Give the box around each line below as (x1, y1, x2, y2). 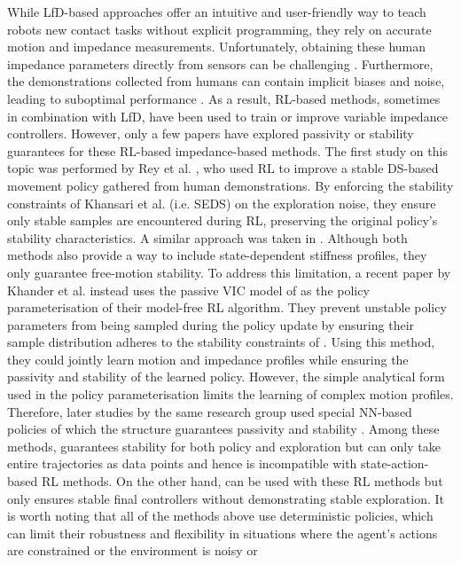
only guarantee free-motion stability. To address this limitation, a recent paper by (7, 263, 451, 281)
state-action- (361, 454, 429, 473)
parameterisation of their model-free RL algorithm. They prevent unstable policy (7, 298, 447, 317)
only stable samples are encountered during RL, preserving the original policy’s (7, 211, 438, 230)
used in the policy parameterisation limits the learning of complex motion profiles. (7, 385, 454, 404)
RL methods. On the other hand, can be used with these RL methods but (41, 472, 443, 490)
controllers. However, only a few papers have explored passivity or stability (7, 124, 414, 143)
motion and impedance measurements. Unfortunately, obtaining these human (7, 37, 426, 56)
